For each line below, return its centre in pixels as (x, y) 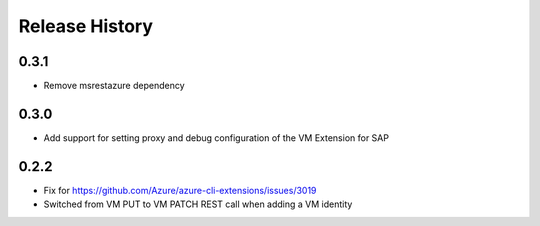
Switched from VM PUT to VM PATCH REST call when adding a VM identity (198, 204)
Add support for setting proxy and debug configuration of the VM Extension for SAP (216, 137)
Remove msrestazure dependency (114, 86)
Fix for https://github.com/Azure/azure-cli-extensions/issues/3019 (180, 190)
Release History (86, 26)
